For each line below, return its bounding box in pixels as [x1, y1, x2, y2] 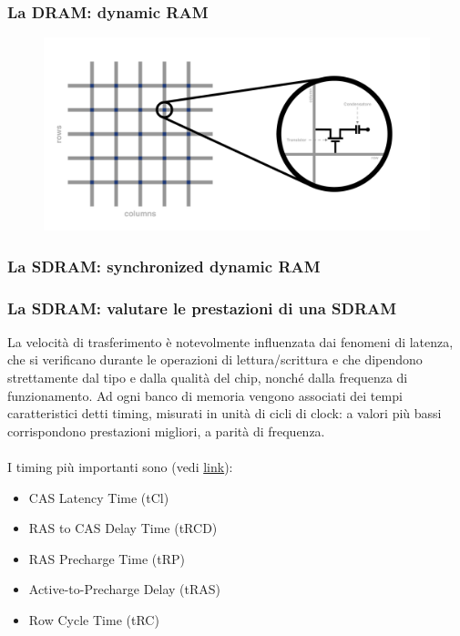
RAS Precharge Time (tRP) [28, 549, 185, 568]
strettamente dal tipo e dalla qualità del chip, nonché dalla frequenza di [7, 368, 408, 387]
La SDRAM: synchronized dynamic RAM [7, 254, 321, 277]
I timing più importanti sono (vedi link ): [7, 457, 233, 477]
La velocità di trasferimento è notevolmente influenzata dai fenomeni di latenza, [7, 332, 454, 351]
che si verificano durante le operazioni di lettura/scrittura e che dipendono [7, 350, 423, 369]
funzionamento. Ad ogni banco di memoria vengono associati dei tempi [7, 385, 403, 405]
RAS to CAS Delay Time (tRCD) [28, 518, 218, 538]
